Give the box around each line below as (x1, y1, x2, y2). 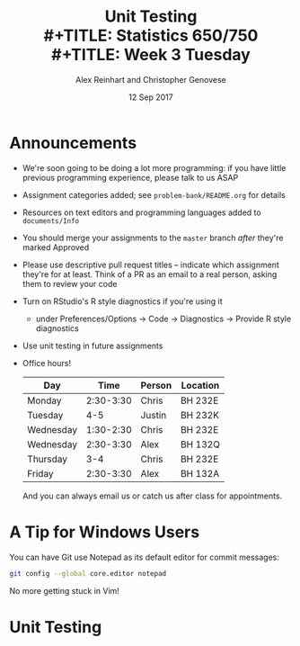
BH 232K (180, 408, 220, 421)
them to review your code (22, 278, 118, 289)
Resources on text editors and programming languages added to (22, 207, 262, 218)
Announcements (9, 132, 137, 153)
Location (181, 379, 220, 391)
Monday (26, 394, 62, 407)
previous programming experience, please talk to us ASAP (22, 172, 239, 183)
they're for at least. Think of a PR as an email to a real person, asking (22, 268, 278, 280)
